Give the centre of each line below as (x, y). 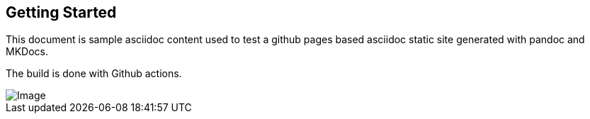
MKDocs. (27, 52)
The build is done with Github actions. (94, 74)
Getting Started (61, 12)
